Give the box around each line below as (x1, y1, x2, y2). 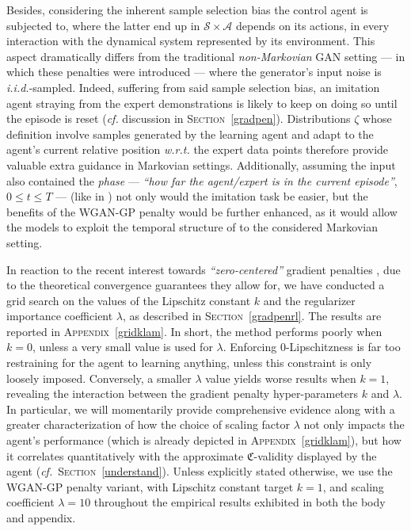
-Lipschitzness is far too (285, 338, 401, 355)
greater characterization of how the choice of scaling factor (6, 416, 291, 433)
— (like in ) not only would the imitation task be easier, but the (55, 188, 368, 204)
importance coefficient (6, 308, 113, 324)
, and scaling (322, 478, 384, 495)
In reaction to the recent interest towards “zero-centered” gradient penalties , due (6, 261, 401, 277)
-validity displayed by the (253, 447, 377, 464)
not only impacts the (303, 416, 405, 433)
